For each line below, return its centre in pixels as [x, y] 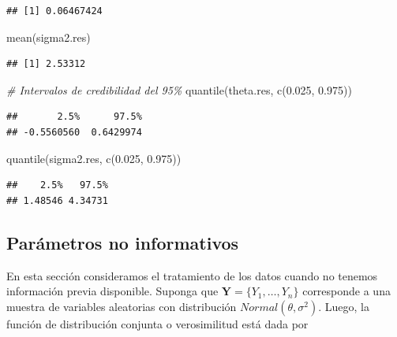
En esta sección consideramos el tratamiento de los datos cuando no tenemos [192, 275]
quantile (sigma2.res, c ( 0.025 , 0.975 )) [94, 158]
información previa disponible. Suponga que [112, 291]
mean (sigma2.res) [49, 37]
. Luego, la [344, 306]
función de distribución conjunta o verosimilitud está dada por [157, 323]
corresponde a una [346, 291]
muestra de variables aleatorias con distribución [122, 306]
